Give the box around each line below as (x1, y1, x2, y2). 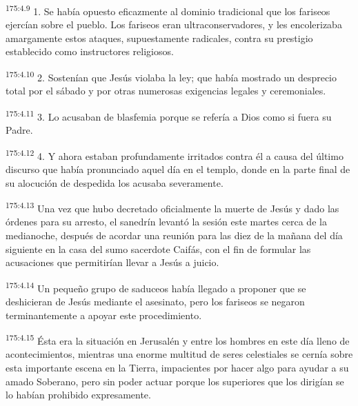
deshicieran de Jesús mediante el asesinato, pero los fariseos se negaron (6, 294, 305, 309)
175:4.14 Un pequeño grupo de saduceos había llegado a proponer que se (6, 278, 306, 295)
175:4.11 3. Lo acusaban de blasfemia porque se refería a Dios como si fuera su (6, 107, 332, 123)
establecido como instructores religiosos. (6, 44, 174, 59)
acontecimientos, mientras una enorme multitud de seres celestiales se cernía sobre (6, 347, 353, 361)
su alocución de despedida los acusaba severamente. (6, 175, 223, 190)
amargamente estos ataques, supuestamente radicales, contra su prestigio (6, 30, 313, 45)
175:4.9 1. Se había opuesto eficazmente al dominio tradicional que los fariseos (6, 2, 330, 18)
